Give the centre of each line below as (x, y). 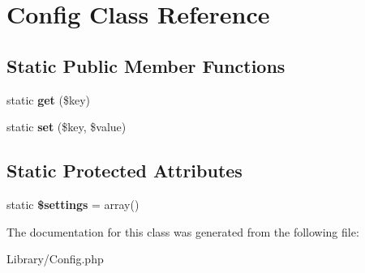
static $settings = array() (73, 204)
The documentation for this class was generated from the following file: (183, 231)
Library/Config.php (55, 259)
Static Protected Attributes (125, 171)
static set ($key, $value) (67, 127)
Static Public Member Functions (146, 65)
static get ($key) (49, 99)
